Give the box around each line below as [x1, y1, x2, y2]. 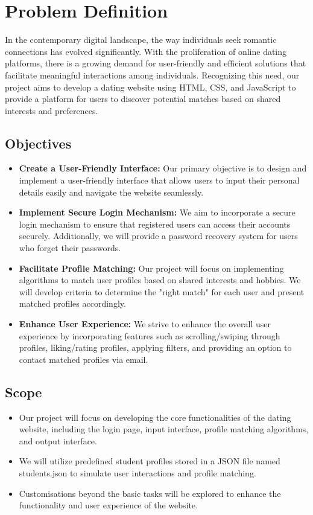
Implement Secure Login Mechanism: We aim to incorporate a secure [19, 206, 296, 219]
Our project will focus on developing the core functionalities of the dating [19, 411, 291, 423]
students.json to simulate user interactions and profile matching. [19, 466, 256, 479]
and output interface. [19, 434, 97, 447]
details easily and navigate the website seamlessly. [19, 185, 204, 198]
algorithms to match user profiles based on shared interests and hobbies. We [19, 273, 301, 286]
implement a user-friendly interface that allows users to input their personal [19, 174, 300, 187]
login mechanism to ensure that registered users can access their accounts [19, 217, 291, 230]
